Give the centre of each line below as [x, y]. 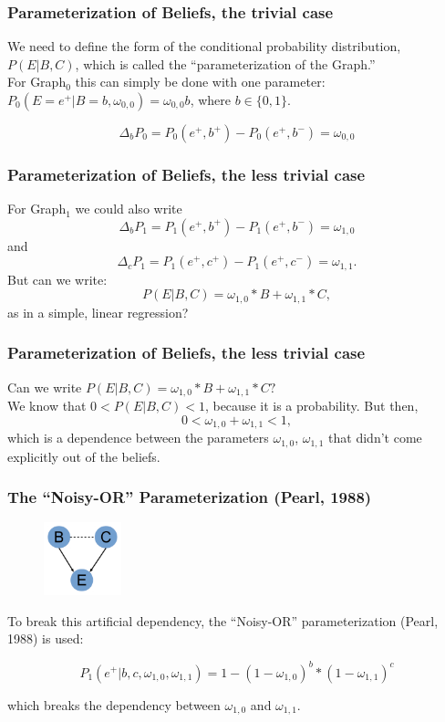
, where [210, 99]
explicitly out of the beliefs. [84, 456]
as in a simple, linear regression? [98, 312]
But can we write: [57, 279]
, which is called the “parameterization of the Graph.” [225, 63]
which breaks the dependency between [114, 704]
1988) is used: [46, 638]
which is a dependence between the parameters [138, 438]
